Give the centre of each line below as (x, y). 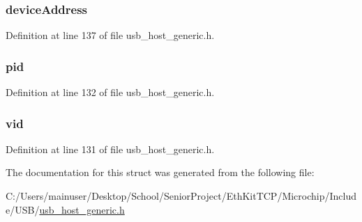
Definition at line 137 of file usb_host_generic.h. (110, 35)
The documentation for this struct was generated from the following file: (160, 172)
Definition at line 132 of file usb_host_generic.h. (110, 92)
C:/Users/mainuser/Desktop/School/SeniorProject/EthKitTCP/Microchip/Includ (181, 196)
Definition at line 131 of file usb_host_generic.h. (110, 149)
